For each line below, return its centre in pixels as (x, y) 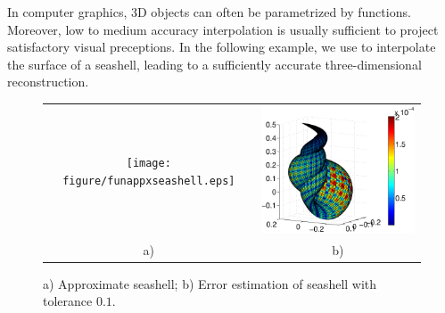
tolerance (68, 301)
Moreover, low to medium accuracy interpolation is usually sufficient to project (223, 29)
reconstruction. (48, 82)
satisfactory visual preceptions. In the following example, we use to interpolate (222, 47)
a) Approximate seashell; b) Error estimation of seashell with (210, 283)
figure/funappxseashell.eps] (149, 181)
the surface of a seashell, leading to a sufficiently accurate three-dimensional (214, 64)
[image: (148, 164)
